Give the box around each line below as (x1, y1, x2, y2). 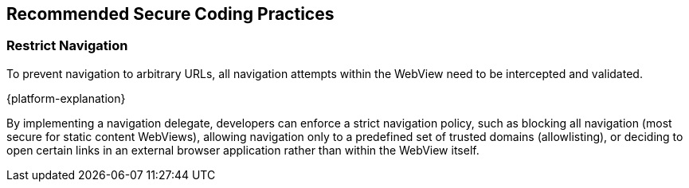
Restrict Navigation (6, 37, 128, 54)
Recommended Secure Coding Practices (6, 4, 335, 24)
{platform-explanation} (6, 91, 126, 105)
